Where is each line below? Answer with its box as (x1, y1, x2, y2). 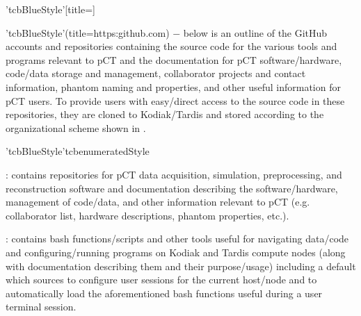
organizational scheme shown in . (6, 120, 146, 135)
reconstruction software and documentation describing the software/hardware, (6, 181, 338, 195)
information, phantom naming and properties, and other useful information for (6, 79, 341, 94)
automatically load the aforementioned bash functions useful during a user (6, 285, 323, 300)
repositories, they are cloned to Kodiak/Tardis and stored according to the (6, 107, 324, 122)
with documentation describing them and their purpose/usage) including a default (6, 258, 356, 273)
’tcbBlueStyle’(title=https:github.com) (6, 25, 170, 40)
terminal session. (6, 299, 77, 314)
